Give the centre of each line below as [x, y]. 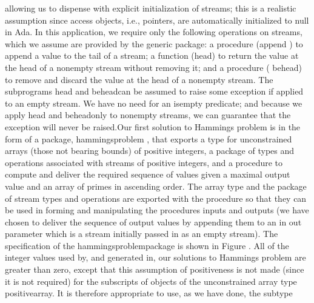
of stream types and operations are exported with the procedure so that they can [156, 198]
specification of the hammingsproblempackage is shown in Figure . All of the [147, 245]
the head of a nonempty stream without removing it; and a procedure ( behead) [153, 67]
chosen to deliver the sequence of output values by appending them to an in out [153, 221]
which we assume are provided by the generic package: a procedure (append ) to [154, 43]
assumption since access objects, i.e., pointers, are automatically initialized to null [157, 20]
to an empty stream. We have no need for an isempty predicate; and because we [154, 103]
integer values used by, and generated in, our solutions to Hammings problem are [155, 257]
